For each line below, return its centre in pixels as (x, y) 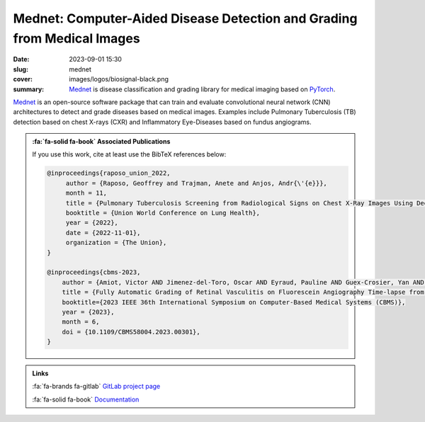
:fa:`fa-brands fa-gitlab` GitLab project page (96, 387)
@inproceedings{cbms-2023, (94, 272)
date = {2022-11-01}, (103, 233)
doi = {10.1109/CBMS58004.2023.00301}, (131, 332)
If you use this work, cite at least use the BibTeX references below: (129, 154)
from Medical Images (77, 38)
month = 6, (81, 322)
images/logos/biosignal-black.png (119, 79)
